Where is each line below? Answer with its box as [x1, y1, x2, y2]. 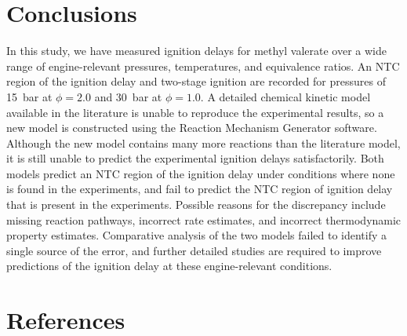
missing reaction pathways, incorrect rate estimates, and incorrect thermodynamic [6, 211, 402, 228]
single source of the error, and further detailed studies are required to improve [6, 242, 382, 258]
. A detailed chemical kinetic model [200, 88, 371, 104]
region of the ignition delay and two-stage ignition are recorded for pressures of [6, 73, 386, 89]
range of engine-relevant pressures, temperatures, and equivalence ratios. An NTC [6, 57, 400, 74]
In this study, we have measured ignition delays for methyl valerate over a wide [6, 42, 387, 59]
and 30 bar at [94, 88, 162, 104]
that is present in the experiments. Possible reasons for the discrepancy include [6, 196, 386, 213]
